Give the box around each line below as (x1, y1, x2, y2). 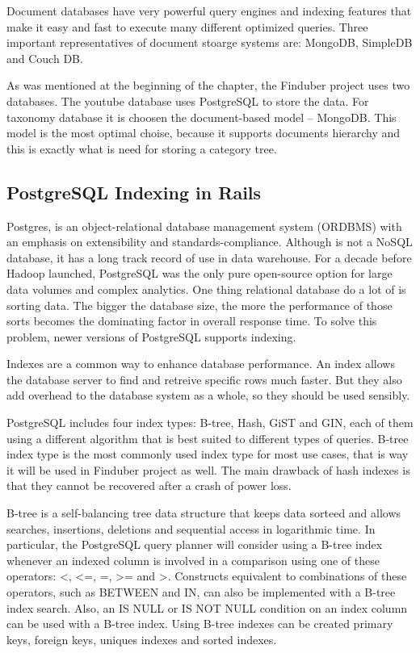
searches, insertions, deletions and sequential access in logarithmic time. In (6, 520, 376, 537)
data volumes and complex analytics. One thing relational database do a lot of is (6, 280, 406, 297)
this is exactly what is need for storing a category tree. (6, 140, 277, 157)
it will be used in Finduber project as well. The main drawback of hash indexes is (6, 461, 410, 478)
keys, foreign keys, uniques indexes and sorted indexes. (6, 630, 277, 647)
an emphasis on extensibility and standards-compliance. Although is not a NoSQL (6, 233, 413, 250)
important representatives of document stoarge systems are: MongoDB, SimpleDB (6, 34, 413, 51)
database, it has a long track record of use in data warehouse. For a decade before (6, 249, 412, 266)
